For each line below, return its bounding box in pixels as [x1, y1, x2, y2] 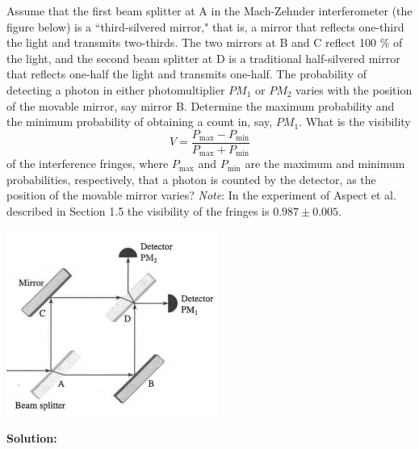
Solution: [6, 430, 57, 447]
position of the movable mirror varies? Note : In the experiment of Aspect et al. [6, 187, 396, 204]
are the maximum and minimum [245, 155, 405, 172]
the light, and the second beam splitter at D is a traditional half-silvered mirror [6, 49, 400, 66]
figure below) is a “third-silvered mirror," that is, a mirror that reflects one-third [6, 18, 404, 35]
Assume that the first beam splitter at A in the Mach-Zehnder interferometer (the [6, 2, 413, 19]
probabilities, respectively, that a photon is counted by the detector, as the [6, 170, 376, 187]
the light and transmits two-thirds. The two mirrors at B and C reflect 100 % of [6, 34, 403, 51]
